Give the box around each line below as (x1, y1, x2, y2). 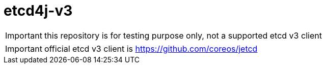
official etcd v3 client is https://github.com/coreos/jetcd (44, 43, 258, 54)
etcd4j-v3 (4, 2, 73, 19)
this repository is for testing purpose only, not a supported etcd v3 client (44, 30, 322, 41)
